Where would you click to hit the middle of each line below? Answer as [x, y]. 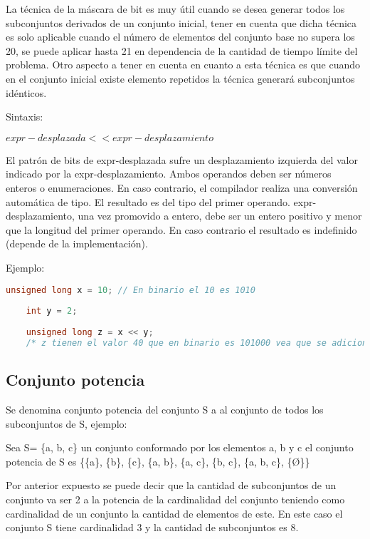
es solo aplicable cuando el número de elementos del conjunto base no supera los [180, 37]
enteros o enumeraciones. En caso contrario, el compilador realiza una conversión [182, 187]
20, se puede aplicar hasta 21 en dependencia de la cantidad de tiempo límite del [182, 50]
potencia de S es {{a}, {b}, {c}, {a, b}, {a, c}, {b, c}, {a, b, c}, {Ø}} [158, 461]
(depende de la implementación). [77, 243]
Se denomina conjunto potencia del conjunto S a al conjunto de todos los [165, 409]
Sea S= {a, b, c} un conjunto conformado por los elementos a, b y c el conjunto [180, 447]
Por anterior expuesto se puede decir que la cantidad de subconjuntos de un [171, 485]
